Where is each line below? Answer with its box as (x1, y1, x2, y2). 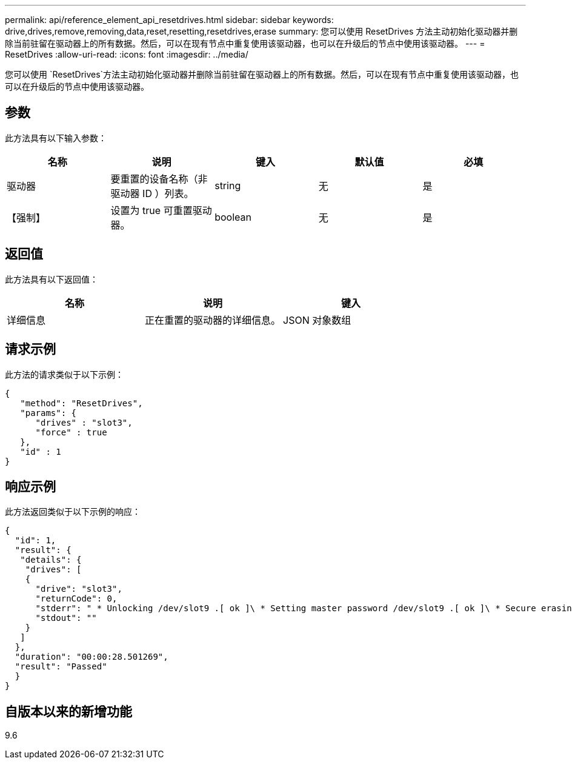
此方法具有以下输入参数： (5, 132, 107, 143)
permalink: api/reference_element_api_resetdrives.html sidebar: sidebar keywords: (5, 15, 334, 25)
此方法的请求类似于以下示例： (5, 369, 124, 380)
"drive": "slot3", (35, 584, 122, 594)
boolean (215, 210, 251, 223)
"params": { (20, 407, 77, 418)
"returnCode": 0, (35, 594, 118, 604)
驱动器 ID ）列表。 (110, 187, 194, 199)
